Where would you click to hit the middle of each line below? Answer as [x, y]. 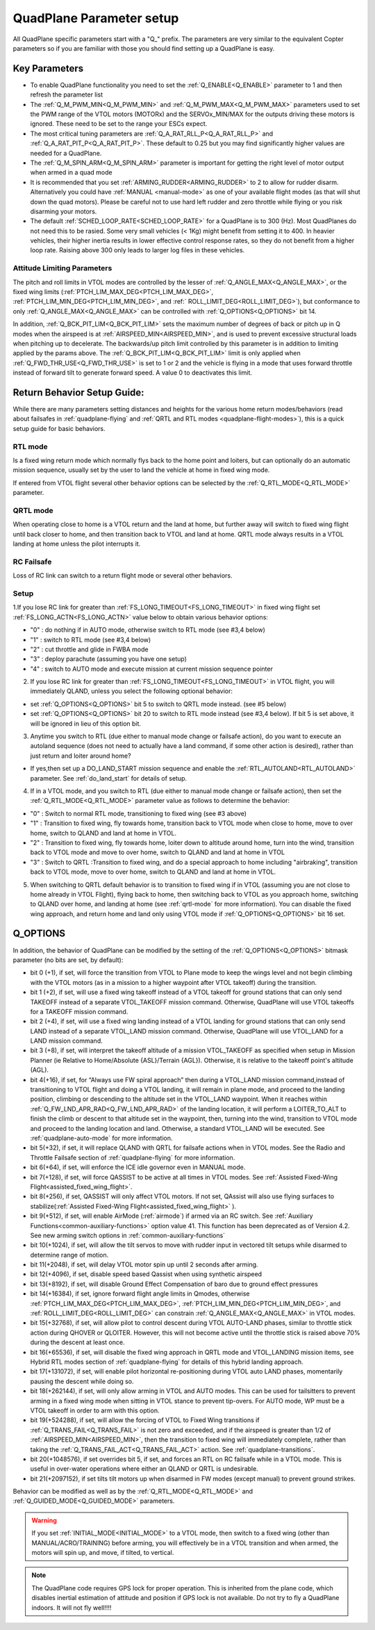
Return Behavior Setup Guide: [79, 392]
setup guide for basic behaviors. [59, 428]
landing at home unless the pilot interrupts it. [77, 544]
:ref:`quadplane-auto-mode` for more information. [101, 1138]
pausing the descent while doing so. [82, 1381]
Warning [44, 1520]
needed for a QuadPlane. [66, 153]
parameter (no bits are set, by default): [68, 960]
